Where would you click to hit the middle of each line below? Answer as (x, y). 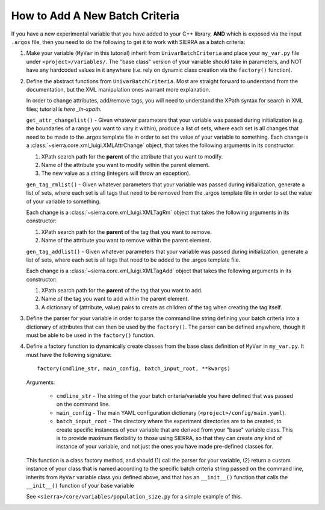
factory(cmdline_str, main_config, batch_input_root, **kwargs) (134, 369)
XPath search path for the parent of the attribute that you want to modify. (132, 156)
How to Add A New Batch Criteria (95, 16)
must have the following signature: (69, 354)
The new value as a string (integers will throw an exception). (116, 173)
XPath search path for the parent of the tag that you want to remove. (126, 231)
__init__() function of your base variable (80, 485)
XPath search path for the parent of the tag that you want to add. (122, 291)
